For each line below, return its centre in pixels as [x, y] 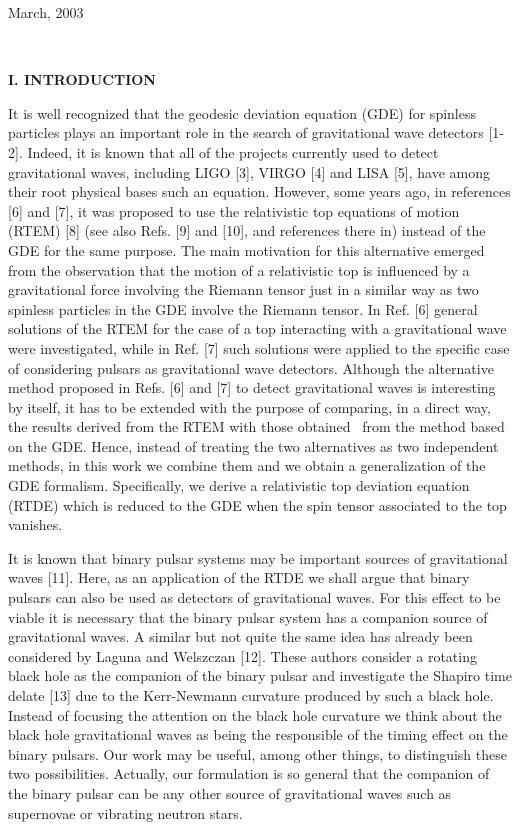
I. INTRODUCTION [82, 79]
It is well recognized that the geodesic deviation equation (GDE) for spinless [242, 112]
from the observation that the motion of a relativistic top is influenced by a [239, 269]
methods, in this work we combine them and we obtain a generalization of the [247, 465]
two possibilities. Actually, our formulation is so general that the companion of [249, 773]
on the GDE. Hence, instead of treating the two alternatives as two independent [253, 445]
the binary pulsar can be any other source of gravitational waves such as [230, 792]
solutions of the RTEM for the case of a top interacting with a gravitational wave [257, 328]
